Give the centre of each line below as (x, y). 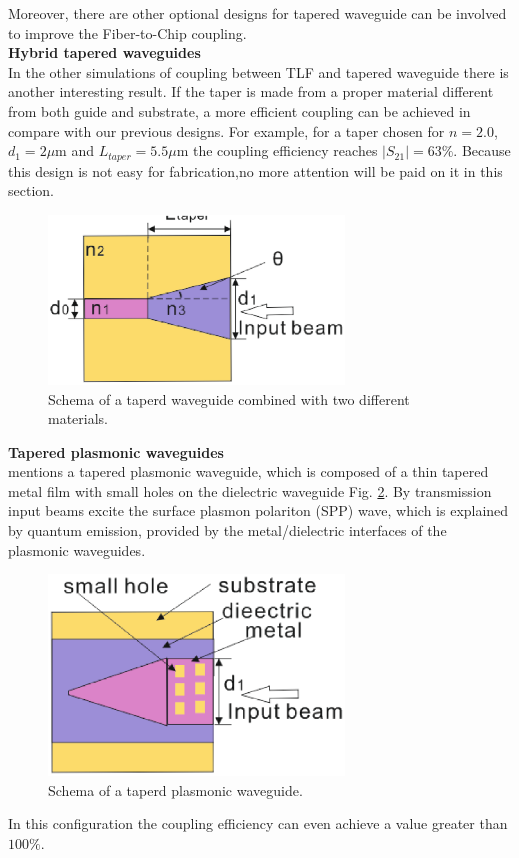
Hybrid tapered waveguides (104, 52)
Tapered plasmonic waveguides (116, 451)
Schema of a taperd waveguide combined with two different (229, 398)
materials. (78, 418)
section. (31, 190)
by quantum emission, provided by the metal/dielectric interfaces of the (227, 530)
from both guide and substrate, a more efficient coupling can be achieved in (239, 110)
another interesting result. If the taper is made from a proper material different (251, 91)
